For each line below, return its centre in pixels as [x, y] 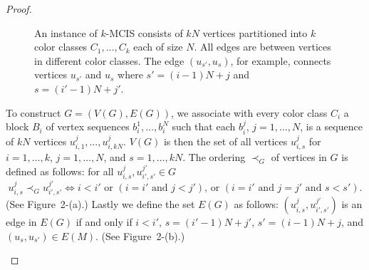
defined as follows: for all [60, 171]
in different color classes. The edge [109, 60]
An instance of [66, 32]
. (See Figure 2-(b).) [140, 235]
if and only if [104, 222]
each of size [158, 47]
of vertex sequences [88, 126]
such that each [204, 126]
